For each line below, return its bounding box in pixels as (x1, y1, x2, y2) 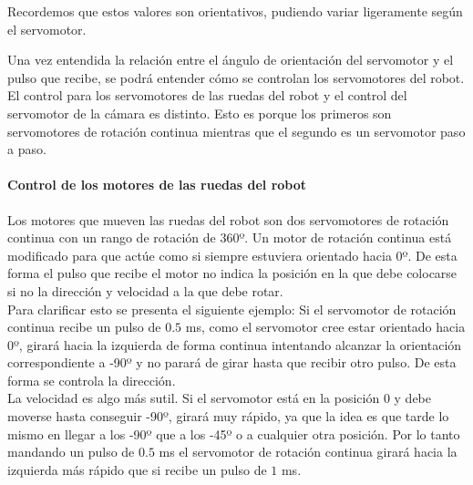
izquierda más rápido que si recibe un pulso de (7, 459, 267, 479)
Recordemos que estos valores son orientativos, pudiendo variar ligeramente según (7, 2, 463, 20)
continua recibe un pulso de (7, 317, 161, 336)
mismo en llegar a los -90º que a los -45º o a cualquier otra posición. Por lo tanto (7, 424, 460, 443)
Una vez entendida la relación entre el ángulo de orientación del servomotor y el (7, 50, 454, 69)
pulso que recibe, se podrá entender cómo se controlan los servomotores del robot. (7, 67, 465, 87)
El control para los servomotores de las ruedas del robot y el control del (7, 86, 407, 105)
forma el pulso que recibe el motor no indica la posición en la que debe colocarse (7, 263, 458, 283)
